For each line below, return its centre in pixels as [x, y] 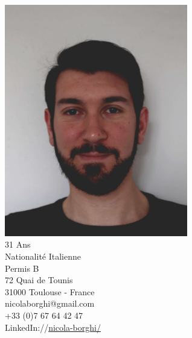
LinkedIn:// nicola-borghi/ [53, 327]
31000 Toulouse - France [50, 291]
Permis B [22, 268]
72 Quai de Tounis [39, 280]
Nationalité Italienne [43, 256]
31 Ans [18, 244]
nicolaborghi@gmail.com [50, 303]
